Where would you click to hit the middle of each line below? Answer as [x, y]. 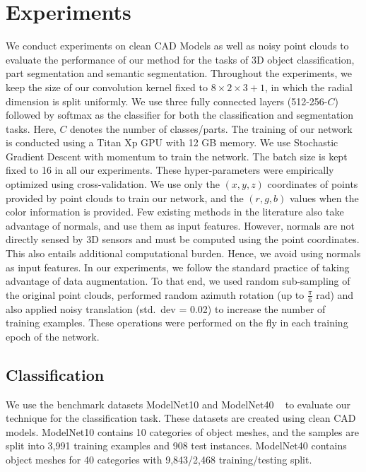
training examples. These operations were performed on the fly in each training [177, 323]
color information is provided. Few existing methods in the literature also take [175, 212]
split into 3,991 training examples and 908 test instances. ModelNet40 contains [176, 446]
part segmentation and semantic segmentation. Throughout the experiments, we [179, 73]
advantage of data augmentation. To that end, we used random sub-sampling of [178, 281]
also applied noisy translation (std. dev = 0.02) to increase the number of [166, 308]
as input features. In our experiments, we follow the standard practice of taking [178, 267]
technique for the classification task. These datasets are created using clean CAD [181, 418]
